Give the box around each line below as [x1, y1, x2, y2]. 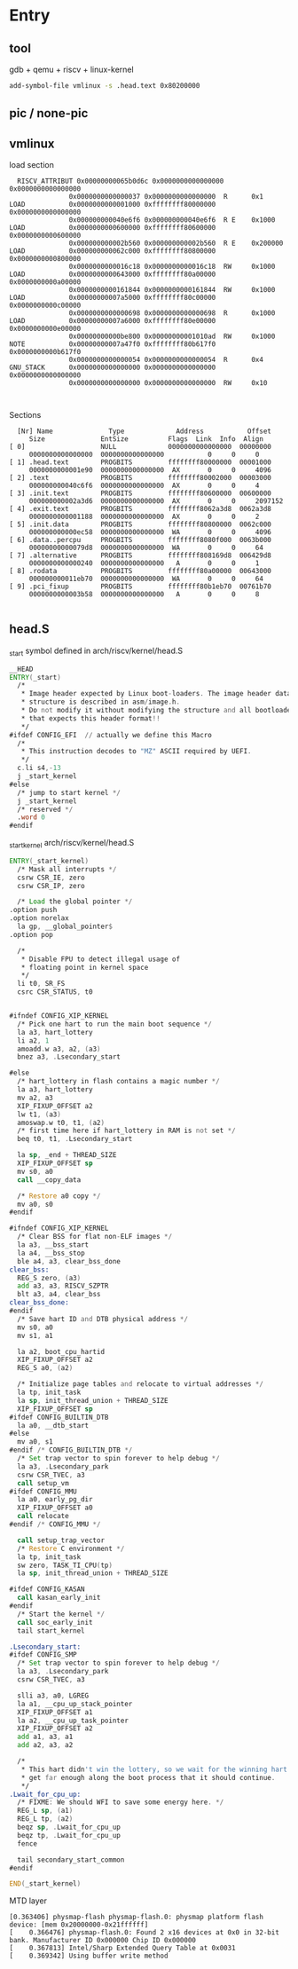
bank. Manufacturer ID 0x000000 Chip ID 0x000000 [9, 1936, 197, 1945]
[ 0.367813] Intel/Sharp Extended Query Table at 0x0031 [9, 1944, 237, 1953]
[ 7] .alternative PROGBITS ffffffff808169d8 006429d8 [9, 551, 272, 560]
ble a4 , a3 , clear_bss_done [17, 1256, 122, 1265]
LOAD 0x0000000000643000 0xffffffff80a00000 [9, 270, 216, 280]
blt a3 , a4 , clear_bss [17, 1290, 101, 1299]
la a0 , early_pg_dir [17, 1495, 93, 1504]
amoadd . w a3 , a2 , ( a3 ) [17, 1044, 101, 1053]
